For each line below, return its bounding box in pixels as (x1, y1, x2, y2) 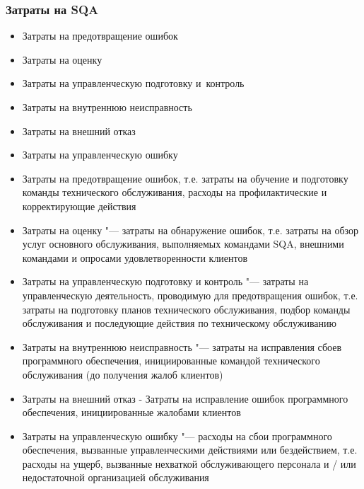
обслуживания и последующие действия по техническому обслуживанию (22, 316, 336, 330)
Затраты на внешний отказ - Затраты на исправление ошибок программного (22, 391, 348, 405)
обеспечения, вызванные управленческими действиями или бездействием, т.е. (22, 442, 358, 457)
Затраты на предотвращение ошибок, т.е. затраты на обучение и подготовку (22, 171, 348, 185)
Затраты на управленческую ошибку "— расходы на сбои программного (22, 428, 332, 443)
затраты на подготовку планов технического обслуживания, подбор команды (22, 301, 351, 316)
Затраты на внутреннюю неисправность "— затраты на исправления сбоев (22, 339, 342, 354)
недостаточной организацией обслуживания (22, 470, 209, 485)
